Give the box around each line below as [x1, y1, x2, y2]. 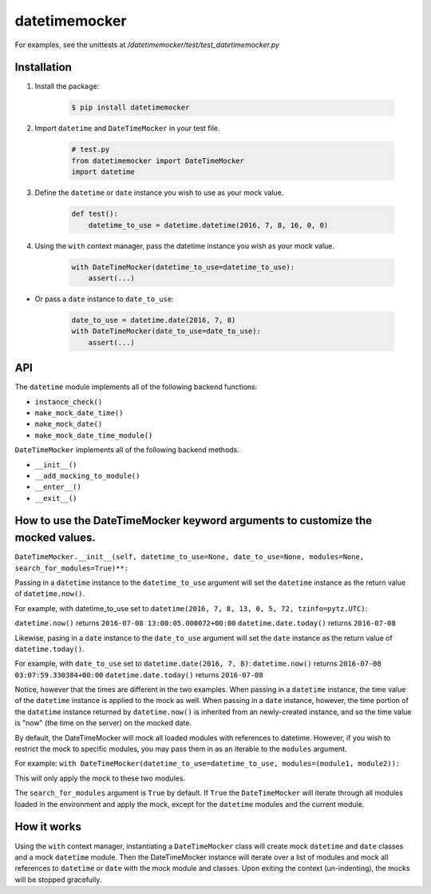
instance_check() [34, 397, 103, 407]
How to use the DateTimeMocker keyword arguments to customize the [14, 514, 373, 527]
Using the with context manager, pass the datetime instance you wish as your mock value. [34, 240, 335, 251]
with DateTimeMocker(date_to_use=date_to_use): [71, 327, 261, 336]
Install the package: [34, 81, 100, 91]
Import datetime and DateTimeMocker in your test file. [34, 124, 220, 133]
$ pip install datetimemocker [71, 103, 190, 112]
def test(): [71, 209, 119, 219]
